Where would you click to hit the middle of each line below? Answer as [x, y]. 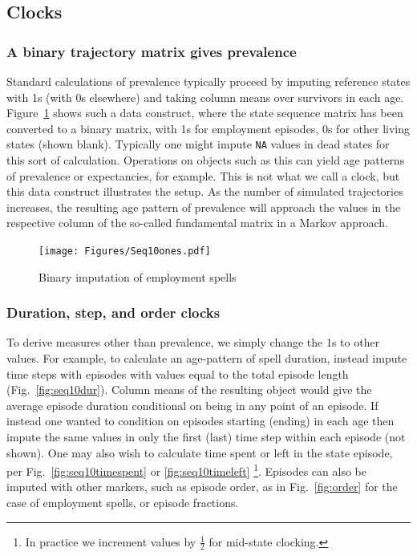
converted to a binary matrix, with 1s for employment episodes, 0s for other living [208, 128]
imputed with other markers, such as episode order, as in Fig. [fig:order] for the [202, 487]
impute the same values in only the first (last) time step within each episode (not [206, 437]
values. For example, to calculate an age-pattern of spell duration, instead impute [207, 358]
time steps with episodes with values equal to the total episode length [178, 373]
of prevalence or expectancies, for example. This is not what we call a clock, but [203, 175]
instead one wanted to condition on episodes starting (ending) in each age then [200, 421]
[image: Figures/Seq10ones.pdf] [125, 251]
